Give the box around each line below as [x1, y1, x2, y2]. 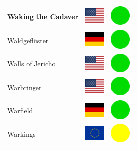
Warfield [7, 105, 33, 116]
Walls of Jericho [7, 59, 56, 69]
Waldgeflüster [7, 35, 49, 45]
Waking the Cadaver [7, 11, 79, 21]
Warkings [7, 129, 36, 139]
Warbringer [7, 82, 42, 92]
